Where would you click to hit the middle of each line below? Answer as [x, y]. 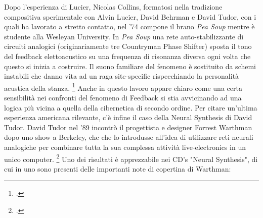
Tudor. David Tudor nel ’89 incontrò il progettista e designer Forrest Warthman [128, 127]
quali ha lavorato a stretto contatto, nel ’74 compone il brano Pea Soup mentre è [129, 26]
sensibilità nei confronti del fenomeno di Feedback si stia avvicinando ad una [123, 97]
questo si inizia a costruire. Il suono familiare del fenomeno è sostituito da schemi [130, 66]
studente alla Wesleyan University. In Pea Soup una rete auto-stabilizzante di [124, 36]
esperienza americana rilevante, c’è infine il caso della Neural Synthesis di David [128, 117]
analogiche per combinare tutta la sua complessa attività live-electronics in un [125, 147]
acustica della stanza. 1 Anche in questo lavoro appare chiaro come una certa [123, 87]
